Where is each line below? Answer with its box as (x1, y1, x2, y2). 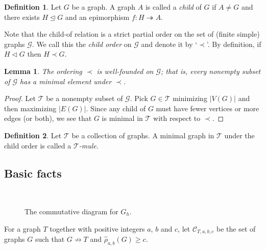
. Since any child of (86, 103, 146, 113)
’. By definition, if (206, 38, 261, 49)
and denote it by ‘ (141, 38, 198, 49)
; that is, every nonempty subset (161, 65, 261, 76)
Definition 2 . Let (4, 130, 62, 140)
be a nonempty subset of (46, 93, 123, 104)
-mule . (79, 140, 99, 151)
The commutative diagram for (25, 206, 118, 216)
